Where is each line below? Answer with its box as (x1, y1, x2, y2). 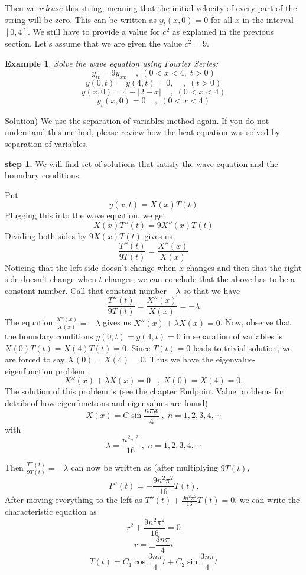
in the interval (242, 13, 294, 25)
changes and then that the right (186, 261, 302, 273)
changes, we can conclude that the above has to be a (105, 273, 295, 285)
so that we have (183, 284, 240, 296)
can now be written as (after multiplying (71, 461, 219, 473)
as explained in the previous (172, 25, 274, 38)
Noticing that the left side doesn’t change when (5, 261, 177, 273)
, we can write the (235, 494, 300, 506)
